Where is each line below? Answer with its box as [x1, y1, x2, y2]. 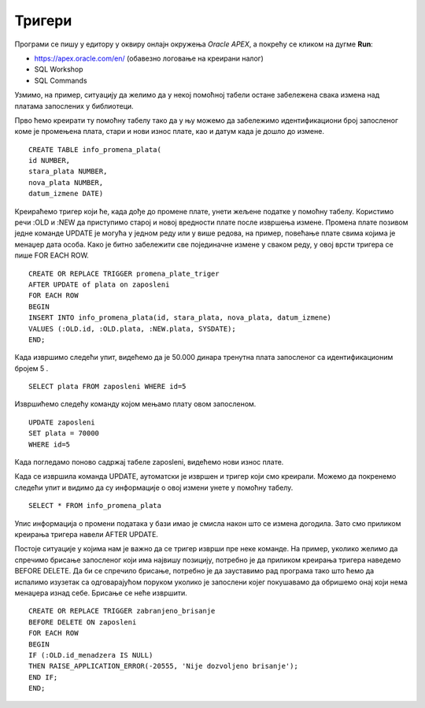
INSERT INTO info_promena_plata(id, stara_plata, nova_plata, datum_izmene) [28, 313, 332, 322]
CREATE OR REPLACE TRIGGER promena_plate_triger [28, 269, 220, 278]
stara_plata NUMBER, [28, 167, 108, 176]
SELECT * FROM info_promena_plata [28, 501, 161, 510]
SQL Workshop [34, 65, 83, 74]
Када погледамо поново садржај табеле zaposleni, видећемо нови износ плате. [14, 458, 284, 467]
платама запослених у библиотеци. [14, 101, 134, 110]
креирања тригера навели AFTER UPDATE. [14, 530, 159, 539]
